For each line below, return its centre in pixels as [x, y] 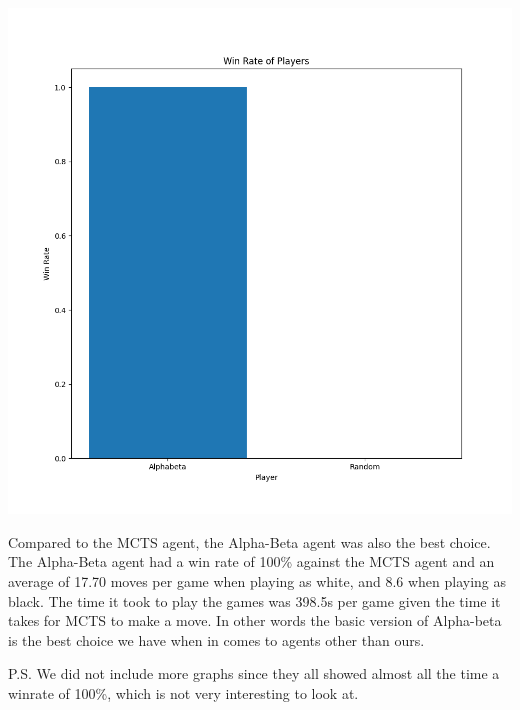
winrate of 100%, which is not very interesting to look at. [183, 692]
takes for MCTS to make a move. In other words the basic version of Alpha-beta [255, 620]
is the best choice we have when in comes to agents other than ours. [216, 639]
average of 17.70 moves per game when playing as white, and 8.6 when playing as [257, 580]
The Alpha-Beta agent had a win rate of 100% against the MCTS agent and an [251, 561]
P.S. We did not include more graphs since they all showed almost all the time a [254, 673]
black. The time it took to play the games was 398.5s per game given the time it [254, 600]
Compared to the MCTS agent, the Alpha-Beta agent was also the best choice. [249, 541]
